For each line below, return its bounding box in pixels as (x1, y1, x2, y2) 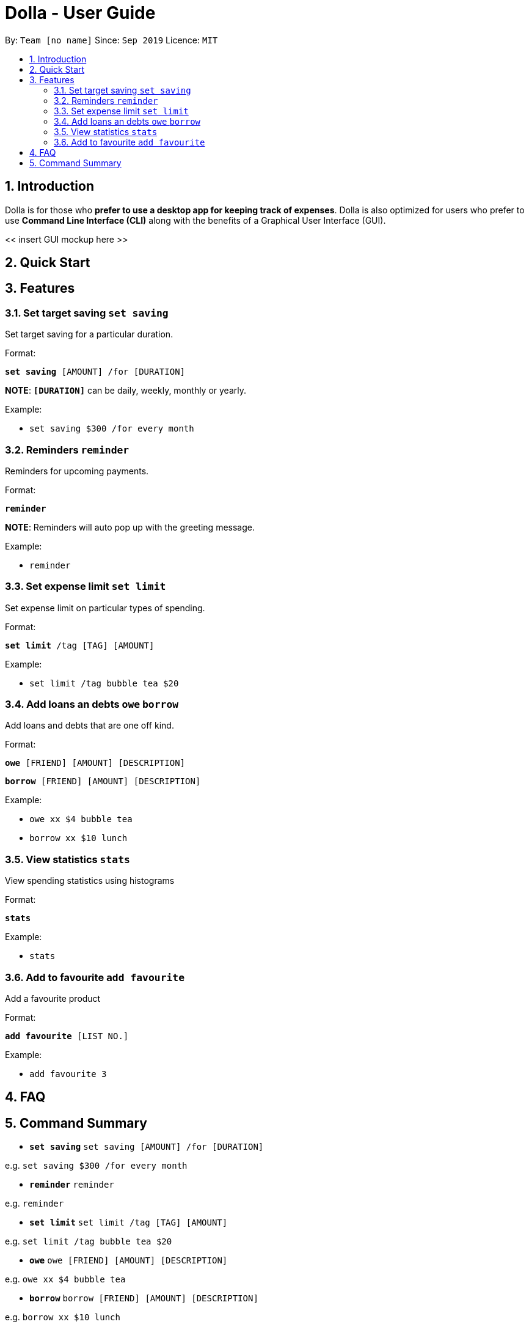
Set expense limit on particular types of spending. (5, 602, 205, 613)
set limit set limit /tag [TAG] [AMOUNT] (29, 1218, 228, 1228)
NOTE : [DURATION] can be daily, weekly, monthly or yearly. (5, 385, 247, 396)
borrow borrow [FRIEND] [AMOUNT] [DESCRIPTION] (29, 1293, 258, 1304)
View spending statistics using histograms (5, 875, 175, 886)
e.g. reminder (5, 1198, 64, 1209)
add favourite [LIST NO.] (5, 1031, 129, 1041)
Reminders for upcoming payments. (5, 465, 149, 476)
